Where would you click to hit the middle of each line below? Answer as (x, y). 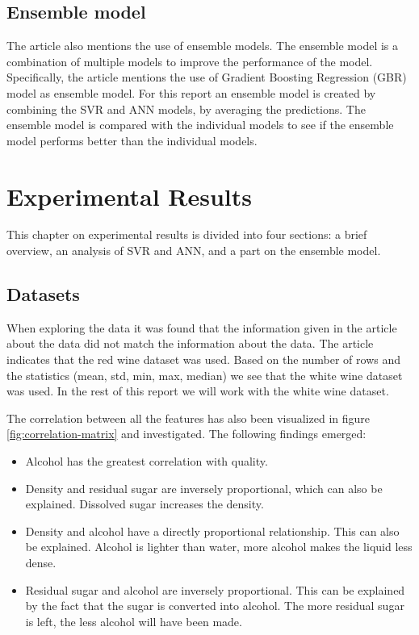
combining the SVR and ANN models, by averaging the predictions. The (186, 109)
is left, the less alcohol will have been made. (134, 621)
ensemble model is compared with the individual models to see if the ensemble (200, 125)
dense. (41, 562)
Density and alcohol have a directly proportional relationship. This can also (212, 531)
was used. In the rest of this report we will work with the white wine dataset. (198, 391)
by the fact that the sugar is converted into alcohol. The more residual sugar (215, 606)
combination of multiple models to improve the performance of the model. (190, 61)
